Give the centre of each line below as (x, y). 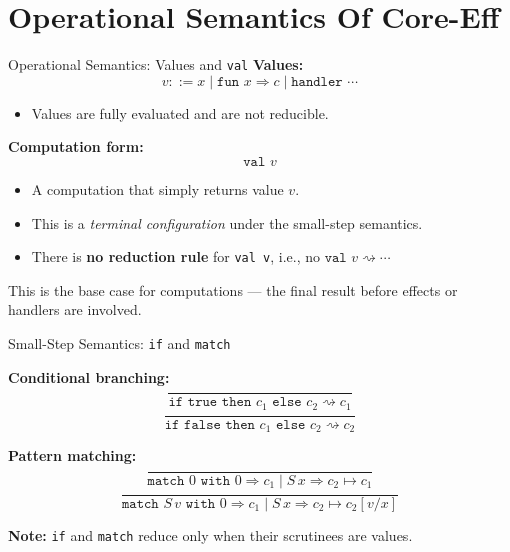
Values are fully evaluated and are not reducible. (180, 112)
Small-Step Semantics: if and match (119, 343)
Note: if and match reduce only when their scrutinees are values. (210, 535)
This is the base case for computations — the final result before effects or (233, 289)
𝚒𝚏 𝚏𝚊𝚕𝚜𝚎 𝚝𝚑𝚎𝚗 (209, 424)
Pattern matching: (72, 455)
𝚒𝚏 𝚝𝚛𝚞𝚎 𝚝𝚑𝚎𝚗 (210, 402)
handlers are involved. (75, 309)
